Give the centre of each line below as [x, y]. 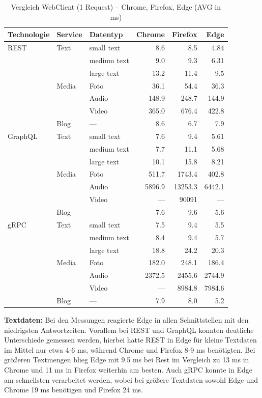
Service [69, 34]
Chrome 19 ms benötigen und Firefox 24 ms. [74, 390]
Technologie [29, 34]
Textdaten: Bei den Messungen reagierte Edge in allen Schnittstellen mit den [126, 320]
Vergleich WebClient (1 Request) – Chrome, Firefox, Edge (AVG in [116, 7]
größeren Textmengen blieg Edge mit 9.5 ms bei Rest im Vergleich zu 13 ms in [127, 360]
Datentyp [106, 34]
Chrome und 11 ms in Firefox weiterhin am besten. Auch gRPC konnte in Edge [128, 369]
